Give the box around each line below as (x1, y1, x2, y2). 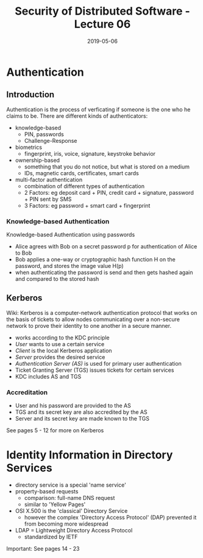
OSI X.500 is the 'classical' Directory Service (15, 507, 128, 515)
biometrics (15, 143, 43, 151)
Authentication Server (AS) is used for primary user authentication (15, 360, 182, 367)
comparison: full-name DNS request (24, 495, 115, 502)
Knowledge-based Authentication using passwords (6, 231, 135, 239)
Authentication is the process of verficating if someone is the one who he (6, 106, 191, 113)
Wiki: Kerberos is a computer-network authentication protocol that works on (6, 309, 198, 316)
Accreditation (6, 388, 48, 396)
